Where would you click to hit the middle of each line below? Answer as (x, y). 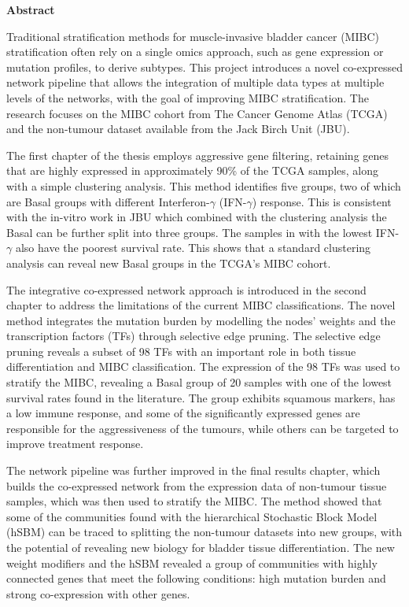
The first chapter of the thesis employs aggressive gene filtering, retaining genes (198, 155)
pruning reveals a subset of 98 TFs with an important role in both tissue (181, 351)
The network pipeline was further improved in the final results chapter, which (193, 470)
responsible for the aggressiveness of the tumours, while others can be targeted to (203, 428)
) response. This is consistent (322, 201)
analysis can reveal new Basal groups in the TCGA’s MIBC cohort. (169, 263)
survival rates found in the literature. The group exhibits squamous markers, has (201, 397)
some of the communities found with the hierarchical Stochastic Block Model (192, 516)
